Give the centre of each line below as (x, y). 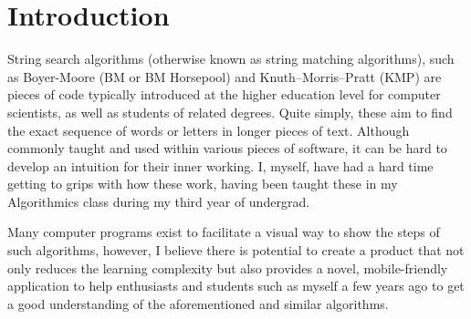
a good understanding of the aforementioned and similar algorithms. (198, 303)
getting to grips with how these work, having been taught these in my (203, 184)
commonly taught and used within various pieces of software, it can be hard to (227, 148)
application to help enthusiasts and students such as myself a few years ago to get (236, 286)
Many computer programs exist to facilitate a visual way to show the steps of (224, 232)
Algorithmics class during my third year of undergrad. (159, 201)
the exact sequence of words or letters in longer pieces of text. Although (209, 130)
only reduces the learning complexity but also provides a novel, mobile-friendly (228, 268)
